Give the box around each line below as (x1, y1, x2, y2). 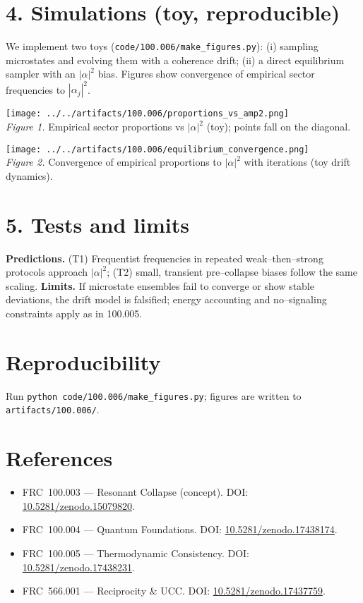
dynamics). (6, 168, 53, 183)
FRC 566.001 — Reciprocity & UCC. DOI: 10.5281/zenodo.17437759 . (22, 583, 326, 598)
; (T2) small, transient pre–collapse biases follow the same (107, 264, 357, 279)
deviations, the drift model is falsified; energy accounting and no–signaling (6, 292, 327, 307)
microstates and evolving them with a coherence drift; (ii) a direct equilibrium (6, 52, 345, 67)
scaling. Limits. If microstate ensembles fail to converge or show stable (6, 278, 314, 293)
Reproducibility (6, 347, 161, 376)
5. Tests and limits (6, 209, 189, 238)
